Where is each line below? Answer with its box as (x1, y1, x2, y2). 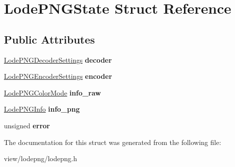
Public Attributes (4, 31, 95, 47)
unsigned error (4, 120, 50, 130)
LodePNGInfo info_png (4, 104, 80, 114)
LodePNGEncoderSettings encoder (4, 71, 112, 81)
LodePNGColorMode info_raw (4, 87, 101, 97)
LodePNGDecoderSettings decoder (4, 54, 112, 65)
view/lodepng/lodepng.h (4, 153, 77, 164)
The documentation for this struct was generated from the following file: (4, 137, 221, 147)
